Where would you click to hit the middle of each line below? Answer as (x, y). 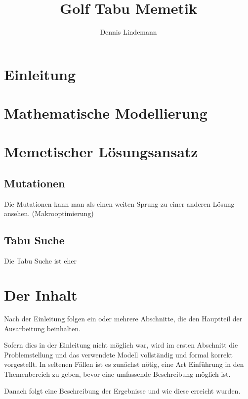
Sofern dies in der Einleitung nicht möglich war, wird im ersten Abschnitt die (121, 345)
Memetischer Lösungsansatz (101, 152)
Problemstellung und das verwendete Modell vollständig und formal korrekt (119, 354)
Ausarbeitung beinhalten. (42, 328)
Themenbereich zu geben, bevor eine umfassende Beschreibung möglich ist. (117, 374)
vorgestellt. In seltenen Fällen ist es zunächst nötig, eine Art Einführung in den (124, 364)
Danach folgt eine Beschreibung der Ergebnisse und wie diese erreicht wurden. (122, 390)
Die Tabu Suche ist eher (40, 261)
